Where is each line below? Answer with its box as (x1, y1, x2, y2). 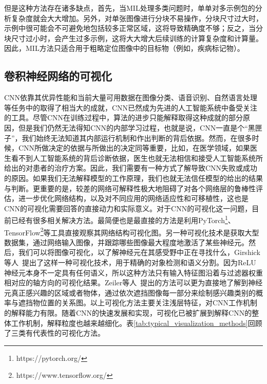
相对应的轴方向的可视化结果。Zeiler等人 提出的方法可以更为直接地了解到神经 (4, 277, 263, 288)
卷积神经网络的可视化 (4, 68, 112, 84)
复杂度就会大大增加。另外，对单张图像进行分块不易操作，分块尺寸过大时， (11, 12, 263, 23)
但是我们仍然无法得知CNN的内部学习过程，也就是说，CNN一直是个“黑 (18, 122, 255, 133)
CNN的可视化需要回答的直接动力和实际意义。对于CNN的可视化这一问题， (4, 203, 252, 213)
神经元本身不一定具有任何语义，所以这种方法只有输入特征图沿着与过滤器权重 (4, 267, 263, 278)
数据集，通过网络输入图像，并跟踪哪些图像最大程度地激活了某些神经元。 (4, 236, 249, 247)
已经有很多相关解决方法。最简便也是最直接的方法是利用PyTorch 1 (11, 213, 228, 225)
